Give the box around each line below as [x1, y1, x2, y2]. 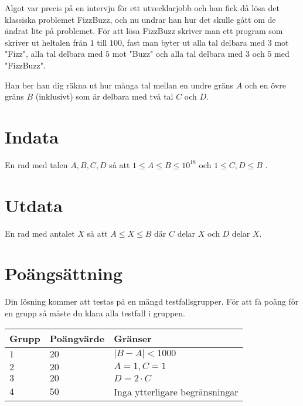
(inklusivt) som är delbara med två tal [35, 90, 173, 103]
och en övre [244, 79, 286, 91]
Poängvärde [49, 331, 105, 345]
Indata [5, 124, 59, 148]
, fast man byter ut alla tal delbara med [122, 36, 265, 48]
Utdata [5, 193, 63, 217]
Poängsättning [5, 261, 123, 285]
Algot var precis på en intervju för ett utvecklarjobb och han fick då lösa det [5, 2, 280, 13]
